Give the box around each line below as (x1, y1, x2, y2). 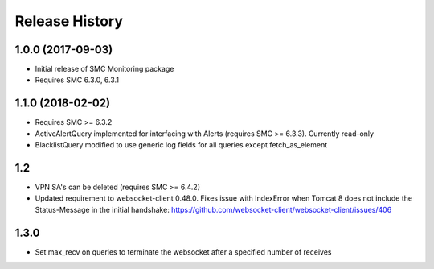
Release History (14, 12, 124, 30)
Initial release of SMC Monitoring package (35, 64, 174, 74)
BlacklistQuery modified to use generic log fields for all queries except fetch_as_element (35, 140, 328, 150)
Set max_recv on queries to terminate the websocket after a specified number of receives (35, 246, 332, 257)
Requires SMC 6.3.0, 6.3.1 (35, 75, 120, 85)
